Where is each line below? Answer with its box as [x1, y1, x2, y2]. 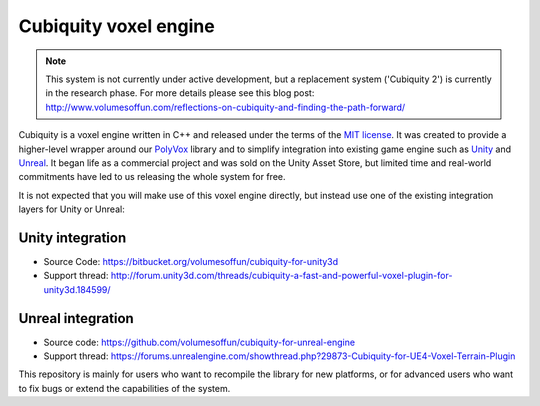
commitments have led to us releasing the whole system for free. [18, 171, 286, 183]
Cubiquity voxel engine [18, 15, 215, 37]
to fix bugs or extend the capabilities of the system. [18, 382, 231, 394]
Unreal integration [18, 310, 134, 327]
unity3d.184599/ [43, 283, 111, 295]
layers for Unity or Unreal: [18, 203, 125, 215]
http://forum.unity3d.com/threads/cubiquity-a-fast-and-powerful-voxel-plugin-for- [110, 270, 453, 282]
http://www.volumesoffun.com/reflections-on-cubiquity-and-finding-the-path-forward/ [45, 101, 406, 113]
